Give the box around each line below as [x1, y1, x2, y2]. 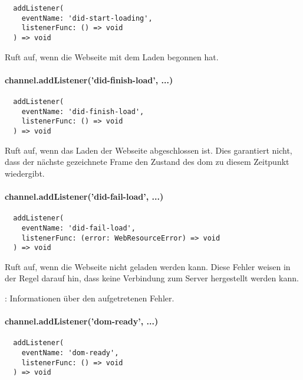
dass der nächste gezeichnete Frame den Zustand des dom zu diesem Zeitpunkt [5, 155, 289, 168]
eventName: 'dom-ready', [21, 349, 119, 358]
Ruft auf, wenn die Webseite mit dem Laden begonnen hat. [5, 50, 219, 63]
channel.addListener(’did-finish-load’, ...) [5, 73, 173, 86]
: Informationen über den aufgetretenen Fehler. [5, 292, 174, 304]
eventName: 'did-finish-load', [21, 107, 144, 116]
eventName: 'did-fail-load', [21, 223, 136, 232]
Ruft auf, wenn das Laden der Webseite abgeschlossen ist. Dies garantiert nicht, [5, 144, 292, 156]
